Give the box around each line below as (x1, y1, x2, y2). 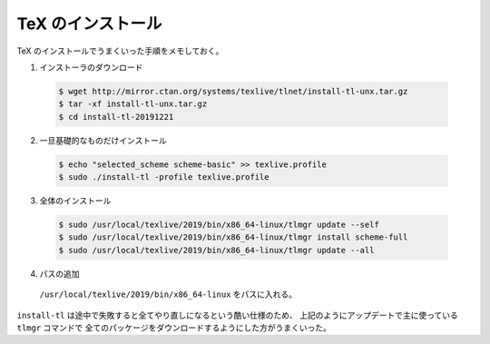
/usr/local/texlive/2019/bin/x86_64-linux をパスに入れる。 (39, 289, 298, 300)
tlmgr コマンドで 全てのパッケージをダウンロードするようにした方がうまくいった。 (16, 322, 331, 333)
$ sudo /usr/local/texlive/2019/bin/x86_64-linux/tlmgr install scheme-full (58, 232, 408, 242)
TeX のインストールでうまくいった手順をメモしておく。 (16, 45, 224, 56)
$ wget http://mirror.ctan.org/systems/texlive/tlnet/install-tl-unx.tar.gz (58, 86, 408, 96)
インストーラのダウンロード (39, 62, 143, 73)
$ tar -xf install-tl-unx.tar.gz (58, 99, 208, 109)
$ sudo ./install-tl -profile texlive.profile (58, 172, 269, 182)
